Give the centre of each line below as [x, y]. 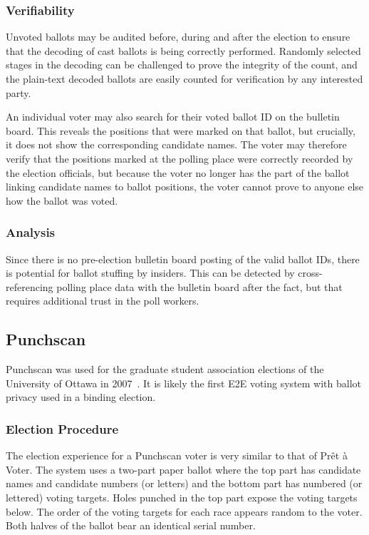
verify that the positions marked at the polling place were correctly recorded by [180, 158]
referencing [30, 286]
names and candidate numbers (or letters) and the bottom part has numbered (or [184, 483]
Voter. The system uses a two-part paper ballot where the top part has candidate [183, 469]
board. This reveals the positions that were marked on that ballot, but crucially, [181, 130]
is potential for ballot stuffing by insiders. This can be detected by [150, 273]
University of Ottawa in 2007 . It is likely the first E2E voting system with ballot [184, 383]
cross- [310, 273]
